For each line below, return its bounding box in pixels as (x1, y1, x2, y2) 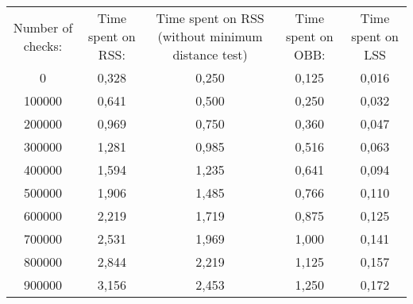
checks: (23, 36, 63, 55)
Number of (13, 17, 73, 37)
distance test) (172, 45, 248, 63)
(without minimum (157, 27, 263, 45)
